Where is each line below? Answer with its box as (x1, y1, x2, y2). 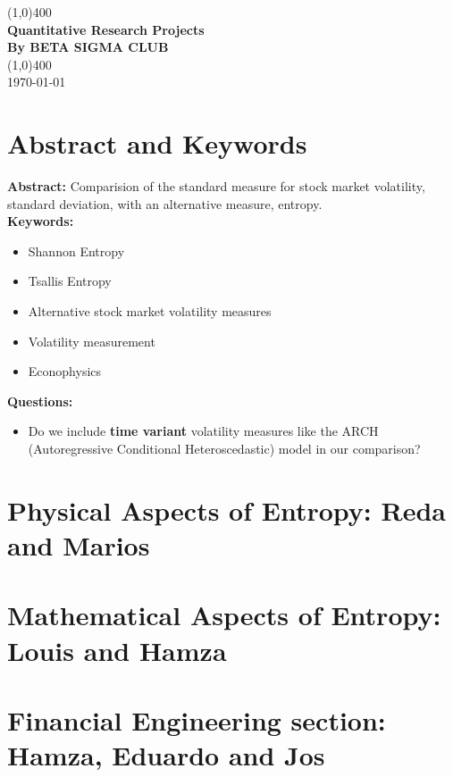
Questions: (7, 391, 73, 410)
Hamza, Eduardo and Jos (7, 737, 325, 773)
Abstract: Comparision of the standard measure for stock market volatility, (7, 177, 425, 196)
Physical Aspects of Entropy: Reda (7, 491, 446, 528)
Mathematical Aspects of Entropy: (7, 597, 441, 633)
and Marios (7, 527, 150, 563)
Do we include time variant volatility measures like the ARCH (28, 422, 379, 440)
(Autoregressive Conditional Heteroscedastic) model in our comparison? (28, 439, 421, 458)
